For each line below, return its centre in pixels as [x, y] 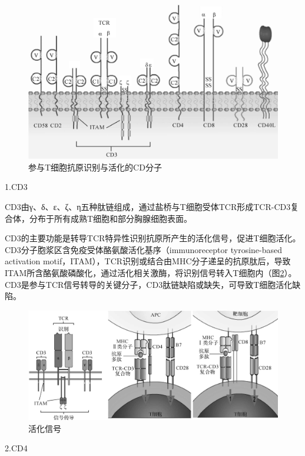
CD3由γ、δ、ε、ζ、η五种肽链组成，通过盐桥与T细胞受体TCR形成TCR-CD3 [148, 207]
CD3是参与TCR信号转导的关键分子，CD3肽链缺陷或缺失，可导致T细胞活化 [149, 284]
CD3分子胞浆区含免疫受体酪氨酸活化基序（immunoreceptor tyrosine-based [144, 249]
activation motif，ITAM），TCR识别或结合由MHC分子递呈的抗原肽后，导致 [148, 261]
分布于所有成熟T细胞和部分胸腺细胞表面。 [111, 218]
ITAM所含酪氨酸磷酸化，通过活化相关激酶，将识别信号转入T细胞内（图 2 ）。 [151, 273]
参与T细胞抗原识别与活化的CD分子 [95, 167]
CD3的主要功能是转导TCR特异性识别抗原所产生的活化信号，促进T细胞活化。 [153, 238]
